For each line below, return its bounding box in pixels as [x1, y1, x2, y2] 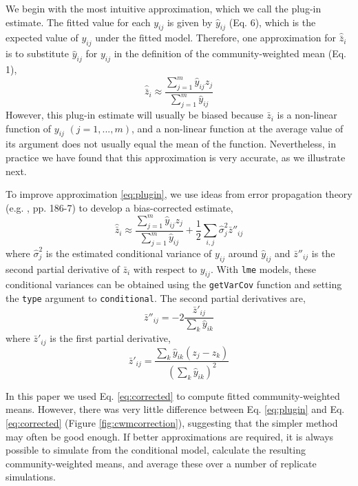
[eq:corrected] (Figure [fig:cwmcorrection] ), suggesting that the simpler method [6, 416, 338, 430]
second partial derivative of [6, 261, 120, 276]
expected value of [6, 30, 78, 45]
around [228, 245, 258, 260]
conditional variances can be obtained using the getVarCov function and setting [6, 277, 342, 292]
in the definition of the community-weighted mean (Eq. [114, 46, 347, 61]
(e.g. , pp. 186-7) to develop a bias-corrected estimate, [6, 200, 233, 214]
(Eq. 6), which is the [229, 14, 316, 29]
